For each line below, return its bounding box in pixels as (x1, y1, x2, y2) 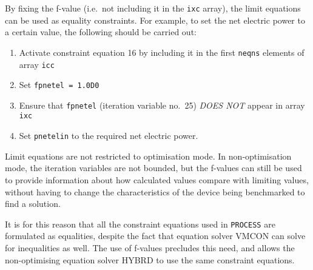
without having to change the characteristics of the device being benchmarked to (5, 185, 305, 198)
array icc (19, 58, 55, 70)
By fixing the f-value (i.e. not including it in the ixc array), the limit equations (5, 2, 301, 14)
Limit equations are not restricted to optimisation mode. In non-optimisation (5, 149, 292, 162)
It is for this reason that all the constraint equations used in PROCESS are (5, 217, 275, 230)
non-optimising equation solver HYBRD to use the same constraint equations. (5, 253, 295, 266)
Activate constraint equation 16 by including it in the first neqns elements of (19, 46, 305, 58)
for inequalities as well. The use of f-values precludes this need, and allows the (5, 241, 295, 254)
